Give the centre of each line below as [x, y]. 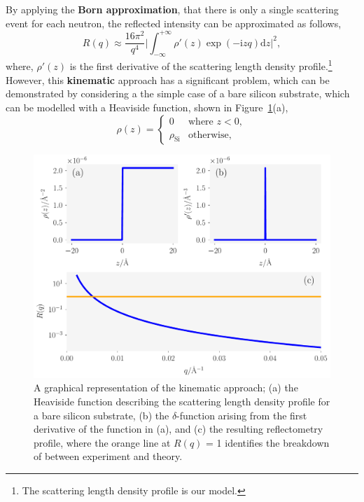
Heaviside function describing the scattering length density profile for [182, 401]
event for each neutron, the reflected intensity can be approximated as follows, [174, 23]
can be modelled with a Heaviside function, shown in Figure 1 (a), [147, 107]
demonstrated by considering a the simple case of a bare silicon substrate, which [178, 93]
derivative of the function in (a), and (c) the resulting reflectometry [178, 429]
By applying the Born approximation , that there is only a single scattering [172, 9]
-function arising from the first [242, 415]
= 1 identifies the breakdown [268, 442]
